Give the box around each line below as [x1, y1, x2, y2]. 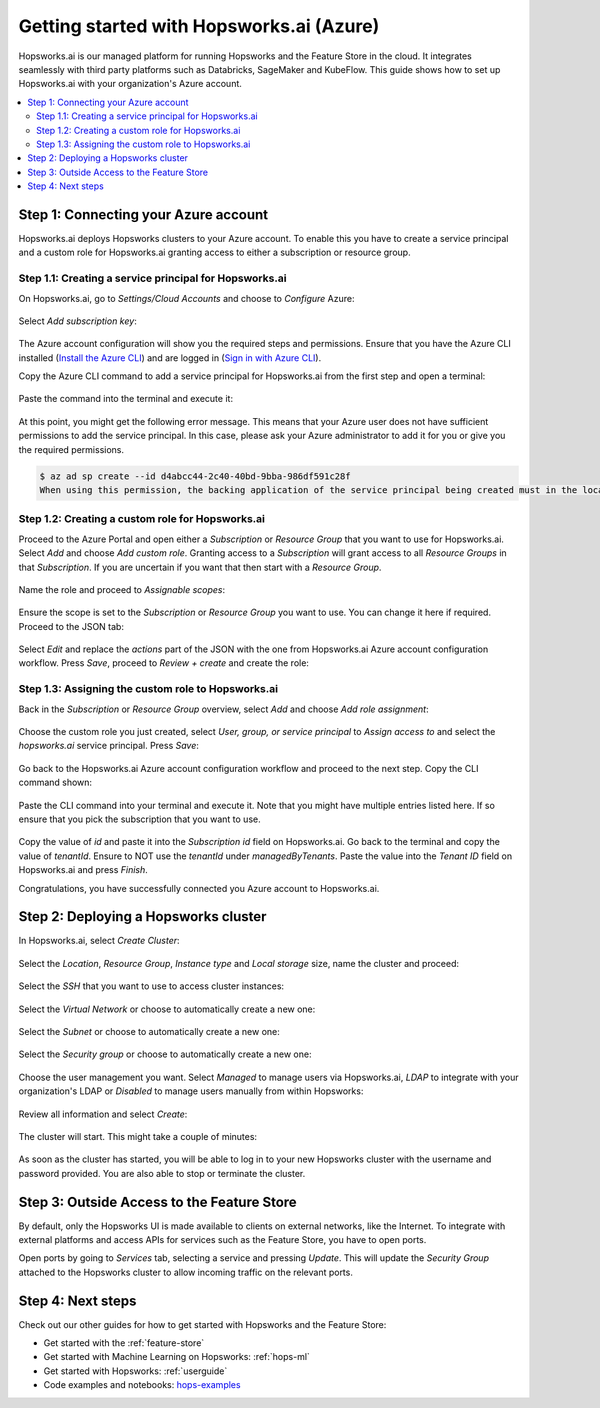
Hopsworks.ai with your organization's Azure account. [18, 78, 242, 90]
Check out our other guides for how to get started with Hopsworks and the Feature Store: [18, 1318, 387, 1330]
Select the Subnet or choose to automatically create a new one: [18, 1025, 280, 1037]
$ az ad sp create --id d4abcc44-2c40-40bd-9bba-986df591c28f [39, 470, 351, 482]
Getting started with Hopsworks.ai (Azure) [18, 15, 380, 37]
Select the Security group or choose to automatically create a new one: [18, 1048, 312, 1060]
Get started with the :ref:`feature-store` [43, 1337, 205, 1349]
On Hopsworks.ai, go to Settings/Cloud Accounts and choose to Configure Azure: [18, 292, 355, 304]
